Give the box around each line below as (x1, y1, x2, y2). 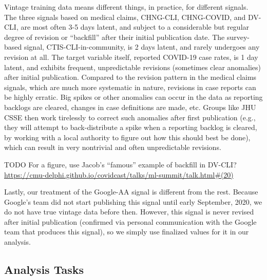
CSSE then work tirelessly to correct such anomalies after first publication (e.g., (4, 112, 256, 122)
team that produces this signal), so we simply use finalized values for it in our (4, 226, 249, 237)
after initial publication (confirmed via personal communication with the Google (4, 216, 257, 227)
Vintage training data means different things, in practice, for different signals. (4, 2, 249, 12)
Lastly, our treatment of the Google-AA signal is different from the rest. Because (4, 186, 258, 197)
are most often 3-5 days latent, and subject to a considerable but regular (21, 21, 250, 32)
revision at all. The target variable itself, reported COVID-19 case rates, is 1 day (4, 51, 258, 62)
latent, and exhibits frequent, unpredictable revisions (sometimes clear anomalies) (4, 61, 261, 72)
